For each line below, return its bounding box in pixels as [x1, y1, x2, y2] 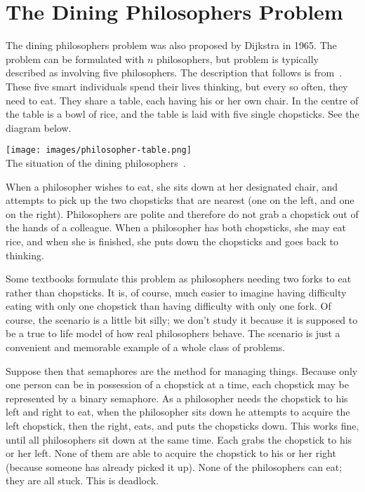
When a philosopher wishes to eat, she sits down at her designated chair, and [6, 179, 338, 193]
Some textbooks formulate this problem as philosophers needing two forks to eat [6, 271, 352, 286]
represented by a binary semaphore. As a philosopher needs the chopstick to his [6, 390, 348, 405]
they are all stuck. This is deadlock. [6, 473, 159, 488]
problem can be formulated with [6, 51, 145, 66]
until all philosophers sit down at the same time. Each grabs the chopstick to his [6, 432, 352, 446]
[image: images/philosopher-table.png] [6, 145, 192, 156]
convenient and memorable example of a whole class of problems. [6, 340, 286, 355]
